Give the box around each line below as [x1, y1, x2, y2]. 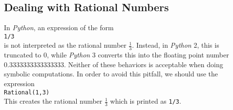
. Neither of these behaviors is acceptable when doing [64, 59, 223, 69]
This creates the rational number [4, 96, 103, 106]
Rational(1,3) [4, 89, 50, 96]
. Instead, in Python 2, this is [132, 40, 219, 50]
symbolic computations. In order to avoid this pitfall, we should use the [4, 69, 218, 79]
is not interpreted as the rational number [4, 40, 127, 50]
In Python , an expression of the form [4, 22, 114, 33]
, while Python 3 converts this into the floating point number [46, 50, 229, 60]
